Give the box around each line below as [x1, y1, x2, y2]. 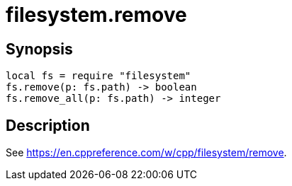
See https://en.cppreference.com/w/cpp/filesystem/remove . [6, 146, 287, 159]
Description [6, 116, 90, 134]
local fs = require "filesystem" [6, 70, 191, 82]
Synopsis [6, 40, 73, 58]
